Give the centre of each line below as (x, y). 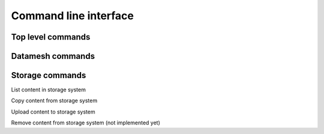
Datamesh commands (53, 56)
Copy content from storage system (54, 101)
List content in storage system (49, 90)
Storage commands (49, 75)
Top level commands (51, 37)
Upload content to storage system (53, 112)
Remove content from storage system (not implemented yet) (85, 123)
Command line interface (73, 16)
